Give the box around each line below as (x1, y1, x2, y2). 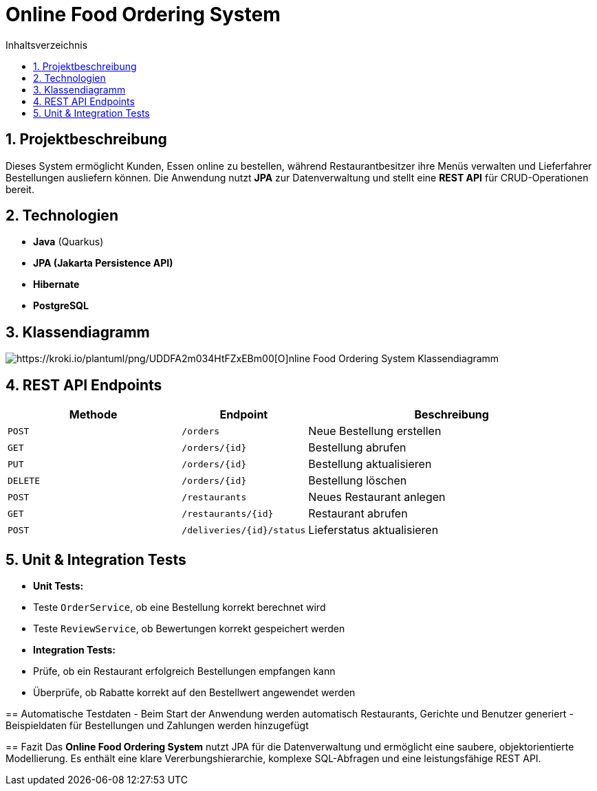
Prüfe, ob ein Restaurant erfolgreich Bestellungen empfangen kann (33, 665, 336, 677)
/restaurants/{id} (182, 508, 274, 519)
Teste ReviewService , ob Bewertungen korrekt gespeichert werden (33, 622, 345, 634)
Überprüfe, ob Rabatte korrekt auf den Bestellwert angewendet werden (33, 686, 356, 698)
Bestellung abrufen (308, 441, 406, 455)
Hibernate (33, 278, 80, 291)
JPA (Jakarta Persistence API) (33, 257, 173, 269)
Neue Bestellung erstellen (308, 424, 442, 438)
